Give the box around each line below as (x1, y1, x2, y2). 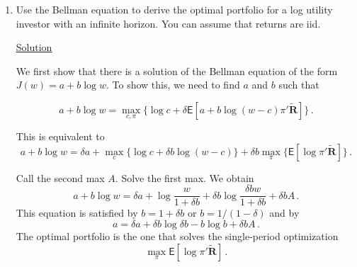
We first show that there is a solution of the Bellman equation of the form (16, 63, 338, 78)
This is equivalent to (16, 129, 105, 144)
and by (269, 205, 300, 220)
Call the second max (16, 170, 105, 185)
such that (278, 77, 319, 92)
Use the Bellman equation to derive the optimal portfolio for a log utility (16, 2, 333, 16)
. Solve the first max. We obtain (115, 170, 254, 185)
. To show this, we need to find (106, 77, 240, 92)
